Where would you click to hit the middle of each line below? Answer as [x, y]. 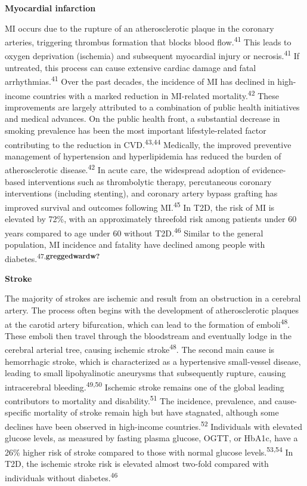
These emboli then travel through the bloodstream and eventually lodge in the [148, 335]
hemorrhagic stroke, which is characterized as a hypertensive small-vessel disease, [153, 361]
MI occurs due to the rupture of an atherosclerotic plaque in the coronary [139, 28]
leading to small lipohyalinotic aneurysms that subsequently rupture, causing [145, 373]
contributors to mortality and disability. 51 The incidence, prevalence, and [138, 400]
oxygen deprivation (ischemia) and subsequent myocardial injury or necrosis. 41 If [152, 55]
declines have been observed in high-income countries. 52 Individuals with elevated [153, 425]
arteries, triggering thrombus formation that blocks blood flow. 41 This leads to [148, 41]
